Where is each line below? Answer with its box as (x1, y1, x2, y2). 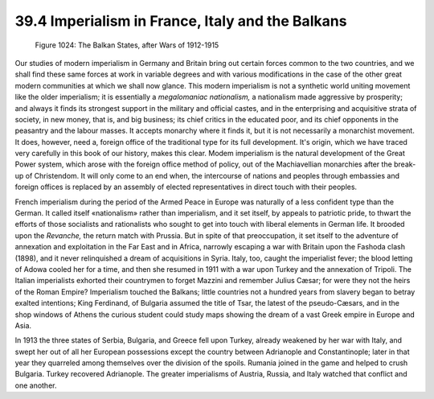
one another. (14, 380, 57, 390)
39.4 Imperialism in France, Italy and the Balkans (14, 12, 347, 30)
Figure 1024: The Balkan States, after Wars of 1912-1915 (35, 40, 219, 50)
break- (394, 159, 416, 169)
